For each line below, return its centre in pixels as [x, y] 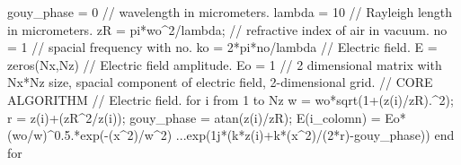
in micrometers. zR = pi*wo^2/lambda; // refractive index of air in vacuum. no [227, 29]
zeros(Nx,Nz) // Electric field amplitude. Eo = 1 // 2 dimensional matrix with [225, 64]
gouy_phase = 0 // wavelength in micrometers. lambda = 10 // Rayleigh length [230, 12]
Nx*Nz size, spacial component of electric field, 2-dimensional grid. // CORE [220, 82]
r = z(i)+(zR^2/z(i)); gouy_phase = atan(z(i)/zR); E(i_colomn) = [194, 117]
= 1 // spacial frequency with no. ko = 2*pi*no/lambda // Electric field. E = [222, 47]
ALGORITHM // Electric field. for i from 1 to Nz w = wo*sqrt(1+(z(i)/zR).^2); [230, 99]
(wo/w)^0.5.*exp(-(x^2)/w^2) [90, 135]
